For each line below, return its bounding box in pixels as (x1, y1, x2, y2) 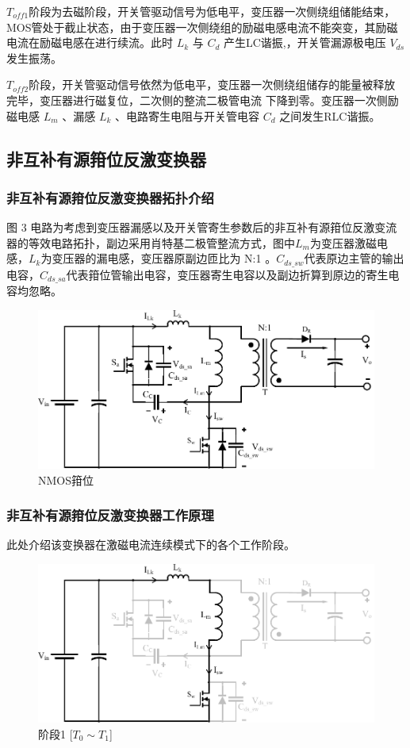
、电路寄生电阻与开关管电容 (115, 107, 260, 124)
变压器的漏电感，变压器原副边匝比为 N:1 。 (52, 250, 277, 267)
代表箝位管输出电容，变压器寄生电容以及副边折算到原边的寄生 (66, 266, 389, 282)
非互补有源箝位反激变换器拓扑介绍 (6, 187, 214, 207)
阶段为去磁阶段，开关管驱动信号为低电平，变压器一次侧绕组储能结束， (29, 3, 396, 19)
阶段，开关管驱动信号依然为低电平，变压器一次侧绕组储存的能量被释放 (29, 76, 396, 93)
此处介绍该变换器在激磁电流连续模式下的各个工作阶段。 (6, 536, 295, 553)
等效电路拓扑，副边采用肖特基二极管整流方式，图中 (28, 234, 295, 251)
